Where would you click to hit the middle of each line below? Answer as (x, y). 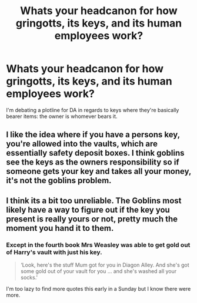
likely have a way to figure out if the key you (88, 210)
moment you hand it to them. (60, 228)
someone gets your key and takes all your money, (99, 171)
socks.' (29, 278)
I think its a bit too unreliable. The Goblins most (94, 201)
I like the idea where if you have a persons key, (93, 135)
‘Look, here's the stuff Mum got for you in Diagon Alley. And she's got (105, 265)
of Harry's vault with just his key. (54, 252)
